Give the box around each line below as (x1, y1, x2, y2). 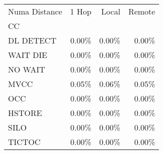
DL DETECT (8, 34, 57, 46)
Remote (128, 5, 155, 17)
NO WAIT (8, 63, 45, 75)
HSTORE (8, 107, 42, 118)
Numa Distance (8, 5, 62, 17)
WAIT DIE (8, 49, 48, 60)
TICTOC (8, 136, 41, 147)
